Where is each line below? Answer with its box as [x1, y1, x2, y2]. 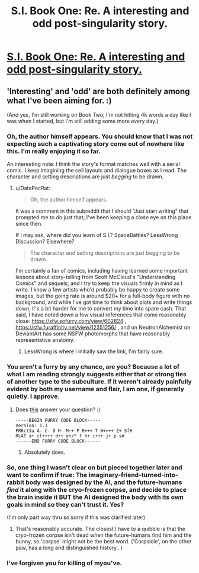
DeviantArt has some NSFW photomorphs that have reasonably [15, 330, 171, 337]
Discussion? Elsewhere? [15, 238, 75, 245]
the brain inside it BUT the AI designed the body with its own [7, 493, 184, 501]
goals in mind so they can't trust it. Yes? [7, 500, 124, 508]
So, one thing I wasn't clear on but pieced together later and [7, 463, 182, 472]
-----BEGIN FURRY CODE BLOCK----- [15, 417, 101, 423]
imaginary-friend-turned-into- [88, 470, 178, 479]
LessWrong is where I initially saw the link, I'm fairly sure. [24, 348, 163, 355]
